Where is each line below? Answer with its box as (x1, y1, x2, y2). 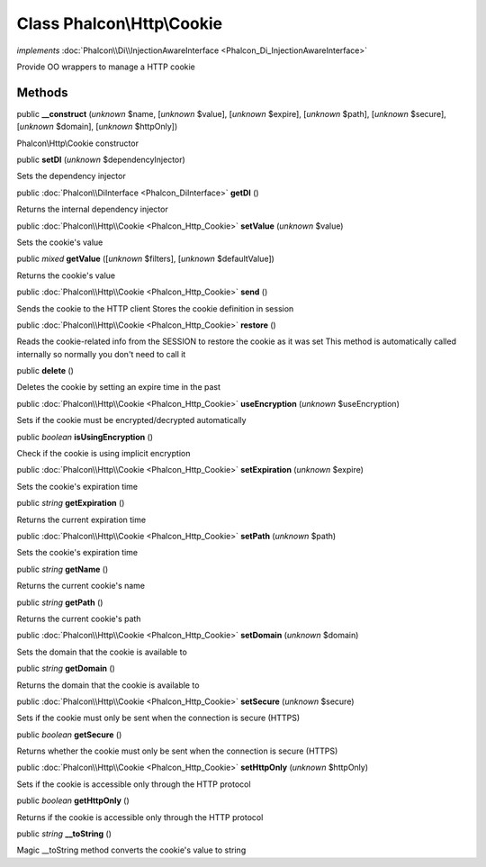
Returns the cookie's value (16, 270, 116, 281)
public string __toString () (16, 828, 112, 839)
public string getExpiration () (16, 498, 125, 509)
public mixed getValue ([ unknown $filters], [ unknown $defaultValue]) (16, 253, 274, 265)
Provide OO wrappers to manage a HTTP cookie (16, 61, 195, 72)
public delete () (16, 366, 74, 376)
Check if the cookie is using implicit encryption (16, 448, 191, 459)
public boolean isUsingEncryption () (16, 431, 153, 442)
